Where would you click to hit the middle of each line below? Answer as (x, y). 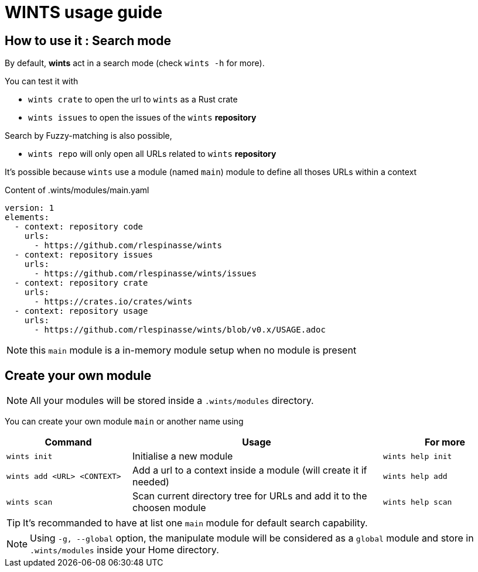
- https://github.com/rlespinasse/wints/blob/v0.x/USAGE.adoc (180, 330)
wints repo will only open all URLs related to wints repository (152, 154)
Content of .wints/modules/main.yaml (77, 190)
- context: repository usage (81, 311)
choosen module (169, 508)
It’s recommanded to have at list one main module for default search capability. (195, 523)
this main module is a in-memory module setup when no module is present (193, 350)
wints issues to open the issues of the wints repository (142, 118)
